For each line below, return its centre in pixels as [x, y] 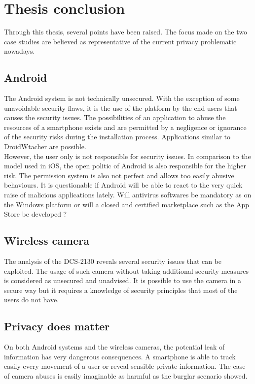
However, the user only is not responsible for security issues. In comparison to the [127, 156]
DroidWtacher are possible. [45, 146]
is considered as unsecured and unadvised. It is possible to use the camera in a [123, 280]
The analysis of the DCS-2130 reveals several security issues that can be [113, 261]
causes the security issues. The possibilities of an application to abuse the [115, 117]
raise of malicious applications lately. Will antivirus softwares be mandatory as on [128, 195]
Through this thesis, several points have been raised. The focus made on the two [126, 32]
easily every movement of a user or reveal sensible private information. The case [125, 366]
